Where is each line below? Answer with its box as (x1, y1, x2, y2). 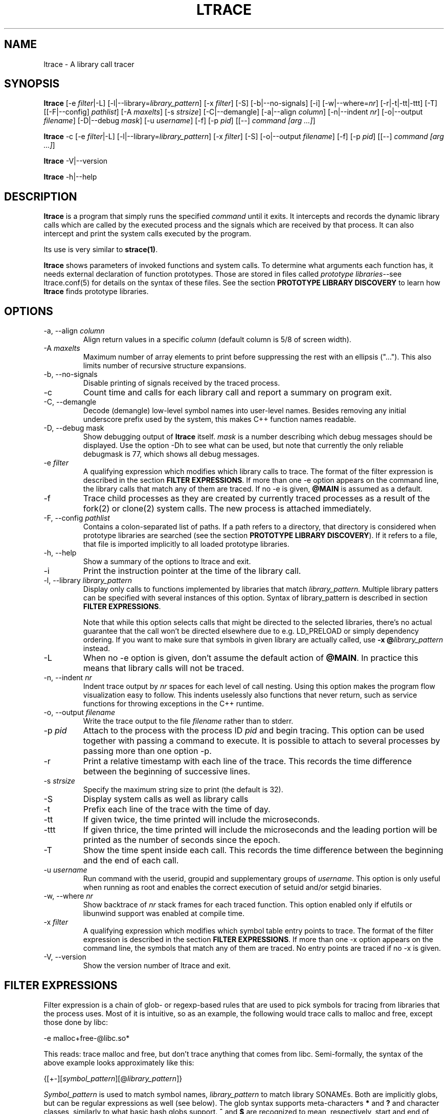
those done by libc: (43, 1017, 108, 1027)
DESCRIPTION (4, 190, 77, 203)
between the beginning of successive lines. (83, 766, 251, 777)
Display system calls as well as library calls (83, 794, 249, 805)
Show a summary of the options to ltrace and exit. (83, 557, 251, 566)
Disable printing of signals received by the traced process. (83, 378, 280, 388)
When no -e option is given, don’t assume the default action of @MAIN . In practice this (83, 653, 418, 663)
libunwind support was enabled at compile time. (83, 909, 245, 918)
